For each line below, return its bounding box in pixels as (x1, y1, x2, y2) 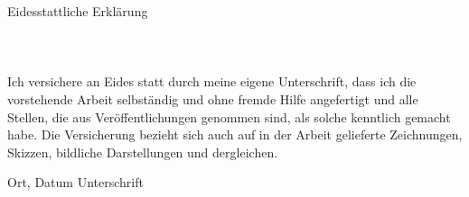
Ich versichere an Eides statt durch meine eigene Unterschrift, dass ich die (7, 72, 417, 91)
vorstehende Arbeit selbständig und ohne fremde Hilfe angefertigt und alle (7, 89, 418, 108)
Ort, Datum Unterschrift (7, 173, 144, 192)
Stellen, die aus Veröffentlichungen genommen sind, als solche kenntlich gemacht (7, 107, 451, 126)
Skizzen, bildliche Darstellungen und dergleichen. (7, 142, 278, 161)
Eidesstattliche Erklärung (7, 2, 148, 20)
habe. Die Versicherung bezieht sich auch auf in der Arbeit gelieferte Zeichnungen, (7, 125, 463, 144)
